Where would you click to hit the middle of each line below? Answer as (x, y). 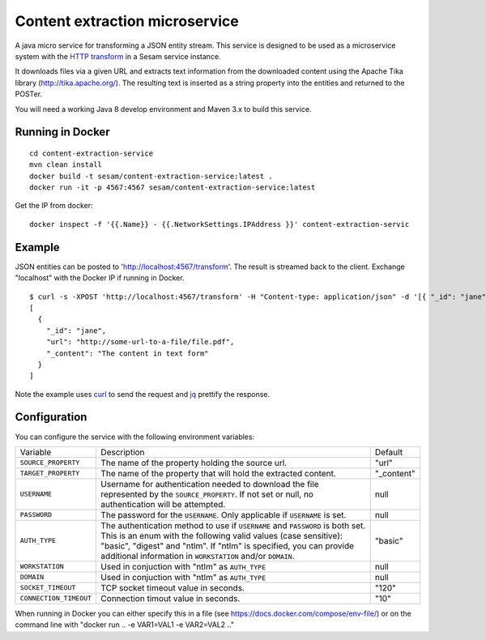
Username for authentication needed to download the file (210, 484)
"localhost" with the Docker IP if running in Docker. (100, 278)
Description (123, 452)
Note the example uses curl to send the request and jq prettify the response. (143, 394)
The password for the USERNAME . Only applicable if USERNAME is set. (224, 514)
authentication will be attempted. (163, 504)
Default (389, 452)
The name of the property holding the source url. (194, 463)
